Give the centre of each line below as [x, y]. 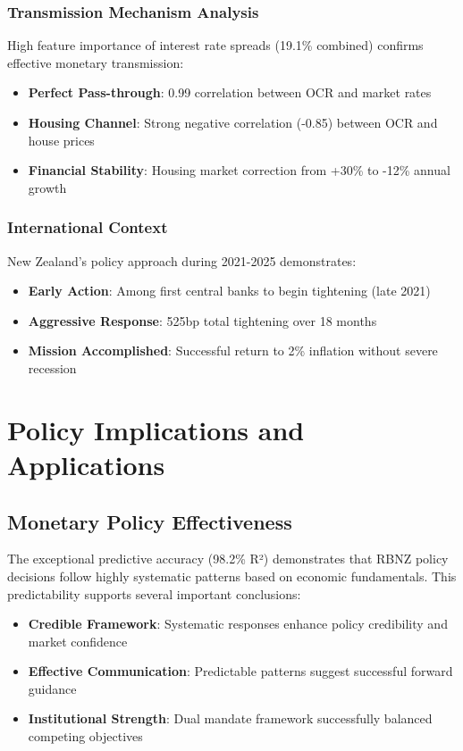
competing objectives [85, 736]
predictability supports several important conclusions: [154, 593]
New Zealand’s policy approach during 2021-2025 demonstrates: [182, 260]
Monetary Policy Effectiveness [150, 521]
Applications [86, 464]
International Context [88, 227]
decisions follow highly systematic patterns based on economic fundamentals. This [232, 576]
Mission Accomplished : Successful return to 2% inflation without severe [233, 350]
